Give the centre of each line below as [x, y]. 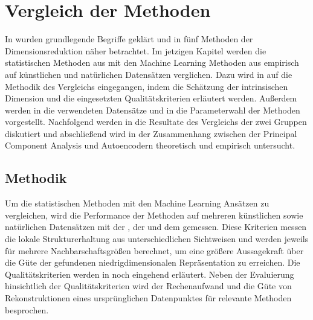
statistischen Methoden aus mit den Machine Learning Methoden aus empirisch [152, 62]
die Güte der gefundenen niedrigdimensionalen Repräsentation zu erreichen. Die [153, 262]
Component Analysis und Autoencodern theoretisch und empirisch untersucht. [150, 145]
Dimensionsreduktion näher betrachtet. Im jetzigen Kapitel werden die [136, 50]
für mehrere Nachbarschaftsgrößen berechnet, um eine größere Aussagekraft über [154, 250]
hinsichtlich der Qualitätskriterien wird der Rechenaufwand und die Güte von [148, 286]
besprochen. [27, 309]
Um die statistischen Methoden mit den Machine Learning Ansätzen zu [137, 203]
